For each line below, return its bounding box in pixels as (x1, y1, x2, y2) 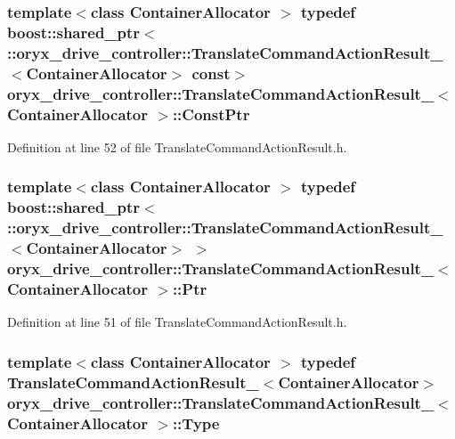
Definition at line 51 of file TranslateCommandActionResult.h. (7, 313, 347, 331)
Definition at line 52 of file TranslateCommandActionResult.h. (7, 137, 347, 156)
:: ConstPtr (172, 102, 250, 125)
